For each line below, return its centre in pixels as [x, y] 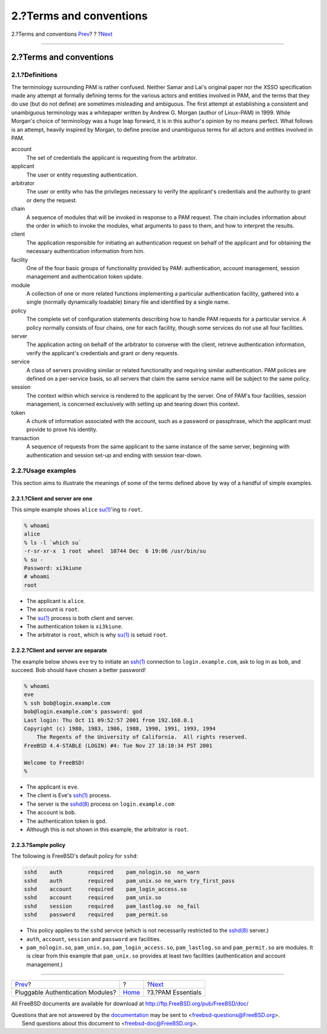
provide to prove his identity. [62, 430]
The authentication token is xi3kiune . [75, 626]
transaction [25, 438]
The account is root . [53, 610]
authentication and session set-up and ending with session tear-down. [114, 455]
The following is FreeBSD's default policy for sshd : [75, 856]
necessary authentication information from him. [86, 251]
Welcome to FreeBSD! [54, 763]
